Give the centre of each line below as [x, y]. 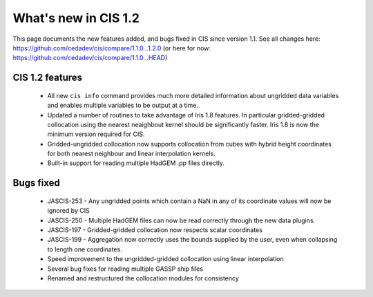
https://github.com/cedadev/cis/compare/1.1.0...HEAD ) [90, 58]
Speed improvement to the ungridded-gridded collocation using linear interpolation [165, 259]
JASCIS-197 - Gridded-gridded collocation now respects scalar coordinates [155, 230]
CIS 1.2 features [48, 78]
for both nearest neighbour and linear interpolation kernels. [131, 154]
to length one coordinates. [85, 249]
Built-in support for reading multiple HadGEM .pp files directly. [136, 163]
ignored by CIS [68, 211]
